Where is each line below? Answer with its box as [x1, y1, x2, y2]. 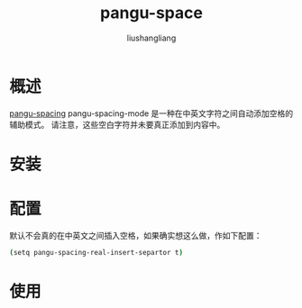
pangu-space [100, 3, 203, 23]
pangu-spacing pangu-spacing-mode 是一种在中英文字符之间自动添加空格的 [9, 107, 294, 119]
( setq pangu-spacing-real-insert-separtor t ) [9, 248, 183, 257]
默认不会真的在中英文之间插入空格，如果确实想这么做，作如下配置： [9, 230, 262, 240]
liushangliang [126, 32, 177, 43]
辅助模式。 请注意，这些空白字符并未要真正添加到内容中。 [9, 119, 225, 130]
